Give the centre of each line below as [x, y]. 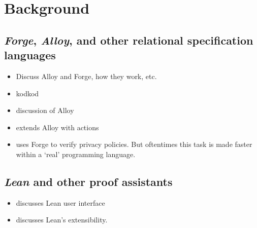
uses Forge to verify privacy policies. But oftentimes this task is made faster [134, 144]
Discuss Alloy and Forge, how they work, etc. [86, 76]
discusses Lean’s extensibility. [62, 220]
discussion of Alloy [45, 110]
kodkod [27, 93]
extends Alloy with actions [57, 127]
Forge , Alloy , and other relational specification [129, 40]
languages [30, 55]
